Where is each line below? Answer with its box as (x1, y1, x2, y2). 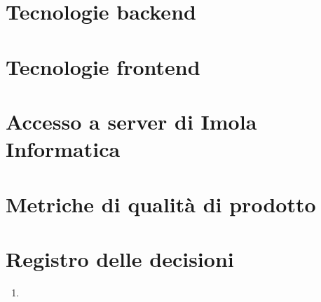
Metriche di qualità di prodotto (6, 189, 316, 218)
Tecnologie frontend (6, 52, 200, 81)
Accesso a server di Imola (6, 107, 257, 135)
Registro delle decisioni (6, 244, 234, 273)
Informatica (6, 135, 121, 163)
